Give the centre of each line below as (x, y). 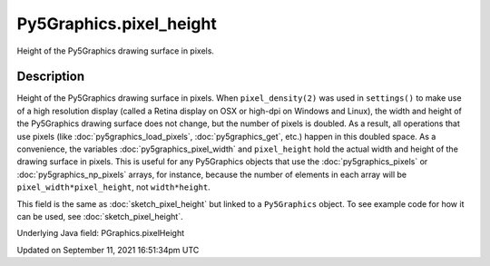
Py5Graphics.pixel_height (117, 24)
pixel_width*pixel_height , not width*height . (113, 187)
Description (51, 77)
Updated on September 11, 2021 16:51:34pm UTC (108, 250)
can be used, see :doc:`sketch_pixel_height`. (100, 216)
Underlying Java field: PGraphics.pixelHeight (101, 233)
